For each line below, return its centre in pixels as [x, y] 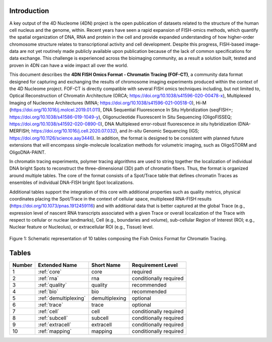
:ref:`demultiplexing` [62, 298]
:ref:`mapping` [55, 331]
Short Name [106, 265]
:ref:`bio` [48, 291]
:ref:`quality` [53, 285]
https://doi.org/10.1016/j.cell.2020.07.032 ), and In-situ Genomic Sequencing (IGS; [115, 131]
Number [22, 265]
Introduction [29, 11]
